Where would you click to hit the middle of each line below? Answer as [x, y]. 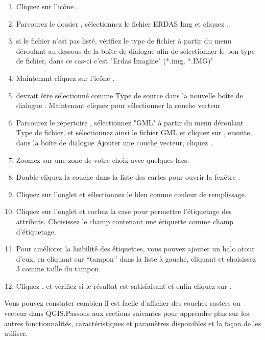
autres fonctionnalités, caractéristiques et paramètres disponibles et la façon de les [133, 323]
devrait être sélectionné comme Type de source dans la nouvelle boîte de [129, 95]
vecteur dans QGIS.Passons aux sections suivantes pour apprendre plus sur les [127, 313]
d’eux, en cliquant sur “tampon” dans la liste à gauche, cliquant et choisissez [136, 258]
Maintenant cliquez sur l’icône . [65, 78]
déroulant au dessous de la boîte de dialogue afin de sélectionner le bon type [135, 50]
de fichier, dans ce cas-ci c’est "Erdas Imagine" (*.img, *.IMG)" [115, 61]
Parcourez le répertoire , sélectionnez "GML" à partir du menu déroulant [130, 122]
